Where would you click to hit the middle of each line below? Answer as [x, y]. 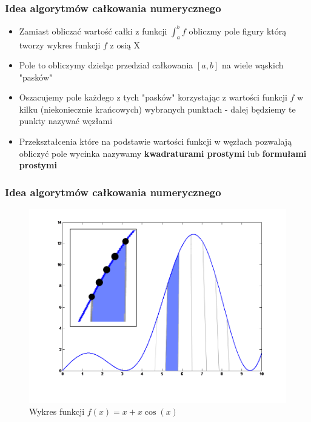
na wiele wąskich [252, 65]
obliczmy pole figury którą [238, 31]
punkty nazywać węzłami [66, 121]
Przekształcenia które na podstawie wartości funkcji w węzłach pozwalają [155, 141]
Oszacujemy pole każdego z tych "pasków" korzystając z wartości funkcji [153, 97]
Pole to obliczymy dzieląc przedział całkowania [106, 65]
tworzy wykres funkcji [60, 45]
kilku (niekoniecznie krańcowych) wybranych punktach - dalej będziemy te [157, 109]
